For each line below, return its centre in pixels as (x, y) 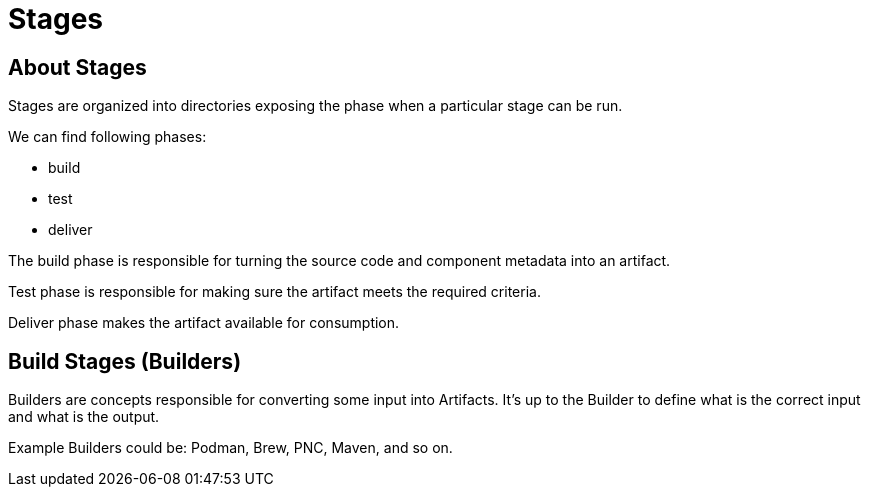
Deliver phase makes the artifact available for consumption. (204, 323)
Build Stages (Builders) (125, 361)
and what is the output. (84, 417)
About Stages (77, 67)
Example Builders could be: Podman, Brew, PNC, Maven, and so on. (230, 448)
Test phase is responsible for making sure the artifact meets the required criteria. (274, 292)
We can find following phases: (107, 137)
